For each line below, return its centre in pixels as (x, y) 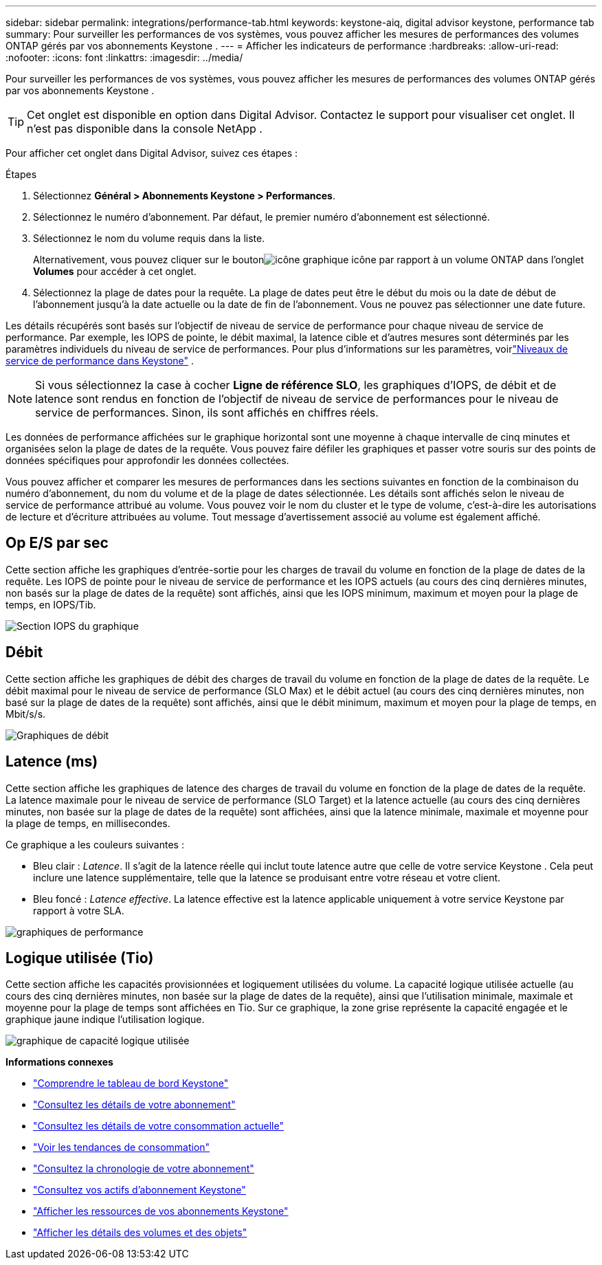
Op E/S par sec (57, 543)
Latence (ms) (52, 762)
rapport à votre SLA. (79, 910)
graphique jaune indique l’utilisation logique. (105, 1020)
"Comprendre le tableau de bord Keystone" (131, 1083)
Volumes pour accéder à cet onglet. (115, 271)
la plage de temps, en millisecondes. (88, 823)
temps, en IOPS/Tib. (51, 604)
